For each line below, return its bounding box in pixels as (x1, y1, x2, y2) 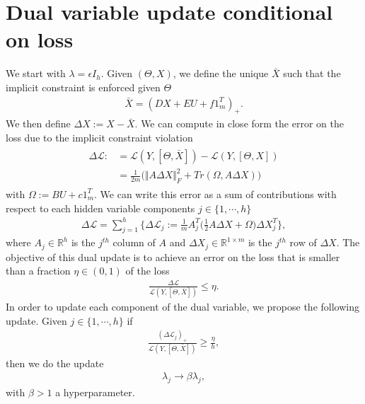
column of (112, 235, 156, 250)
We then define (6, 116, 71, 131)
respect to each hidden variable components (6, 200, 195, 215)
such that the (283, 66, 341, 81)
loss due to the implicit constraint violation (6, 129, 193, 144)
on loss (6, 25, 74, 54)
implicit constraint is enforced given (6, 79, 161, 94)
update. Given (6, 313, 67, 328)
